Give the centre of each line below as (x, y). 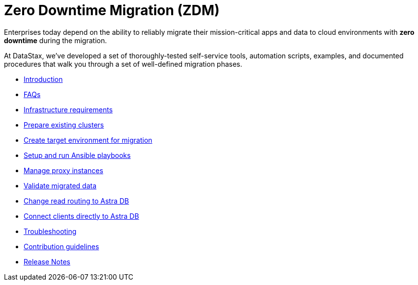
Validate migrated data (60, 185)
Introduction (43, 79)
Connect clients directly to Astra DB (81, 216)
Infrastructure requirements (68, 109)
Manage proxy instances (63, 170)
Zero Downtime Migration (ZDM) (112, 10)
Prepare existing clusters (64, 125)
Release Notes (47, 261)
